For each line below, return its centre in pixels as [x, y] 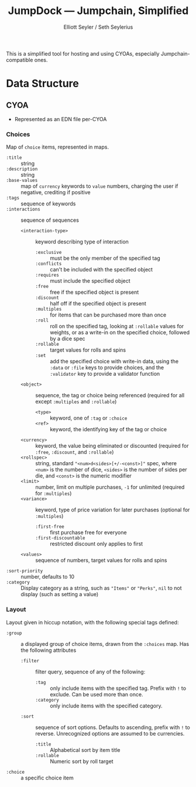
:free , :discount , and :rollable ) [75, 452]
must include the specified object [90, 281]
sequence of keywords [48, 204]
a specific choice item [47, 778]
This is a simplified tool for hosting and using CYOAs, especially [83, 53]
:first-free [50, 527]
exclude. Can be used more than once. [97, 694]
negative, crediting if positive [56, 193]
